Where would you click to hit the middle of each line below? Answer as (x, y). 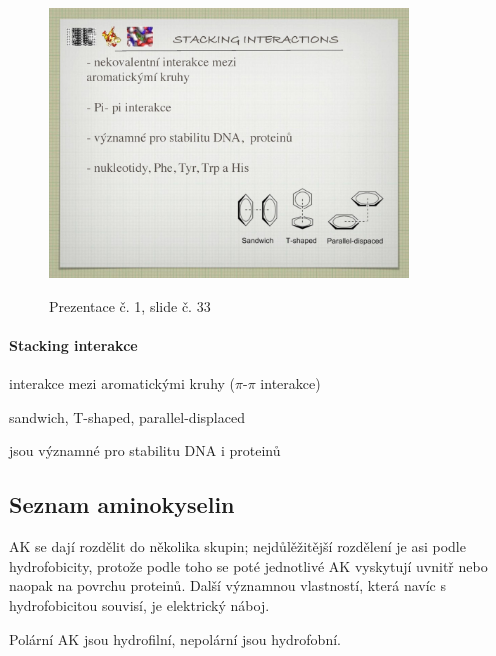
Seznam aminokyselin (122, 504)
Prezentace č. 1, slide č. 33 (130, 305)
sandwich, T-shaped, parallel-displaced (127, 416)
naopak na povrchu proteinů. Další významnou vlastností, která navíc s (227, 585)
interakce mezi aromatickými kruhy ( (122, 383)
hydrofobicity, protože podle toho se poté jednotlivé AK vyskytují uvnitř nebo (248, 565)
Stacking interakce (73, 345)
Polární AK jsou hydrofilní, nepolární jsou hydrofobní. (175, 638)
